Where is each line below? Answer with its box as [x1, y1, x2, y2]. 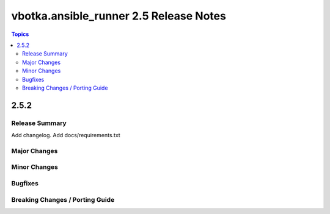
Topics [11, 30, 29, 38]
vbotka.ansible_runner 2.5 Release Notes [11, 9, 226, 23]
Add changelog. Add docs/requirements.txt [11, 132, 120, 139]
